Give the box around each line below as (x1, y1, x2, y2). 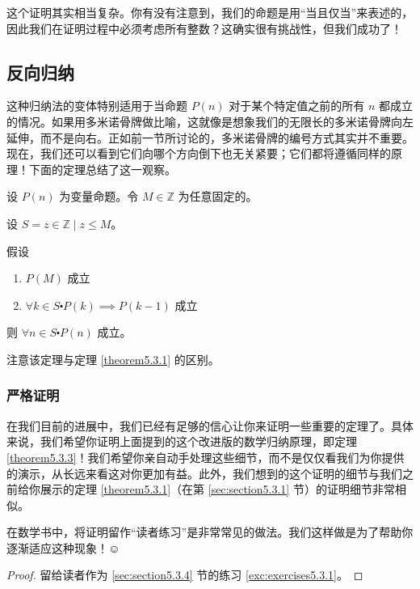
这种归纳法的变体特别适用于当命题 (6, 97, 187, 114)
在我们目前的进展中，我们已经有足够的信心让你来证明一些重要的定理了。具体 (6, 417, 414, 434)
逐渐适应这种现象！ (6, 539, 108, 556)
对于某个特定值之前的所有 (229, 97, 365, 114)
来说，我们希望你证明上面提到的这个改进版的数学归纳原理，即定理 (6, 433, 357, 450)
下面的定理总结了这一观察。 (28, 160, 176, 177)
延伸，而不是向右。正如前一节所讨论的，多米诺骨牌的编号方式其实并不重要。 (6, 129, 414, 146)
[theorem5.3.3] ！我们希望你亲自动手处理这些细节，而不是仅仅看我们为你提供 (6, 448, 405, 465)
